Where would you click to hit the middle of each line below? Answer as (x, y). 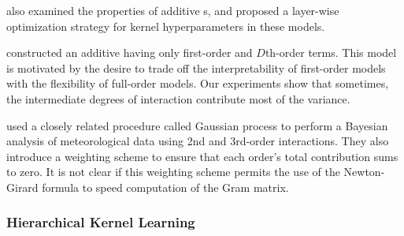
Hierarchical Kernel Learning (101, 222)
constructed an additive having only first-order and (130, 52)
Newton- (364, 172)
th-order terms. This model (331, 52)
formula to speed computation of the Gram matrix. (165, 187)
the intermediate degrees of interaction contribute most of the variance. (178, 98)
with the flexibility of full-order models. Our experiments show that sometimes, (198, 83)
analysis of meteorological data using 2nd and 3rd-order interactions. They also (198, 141)
